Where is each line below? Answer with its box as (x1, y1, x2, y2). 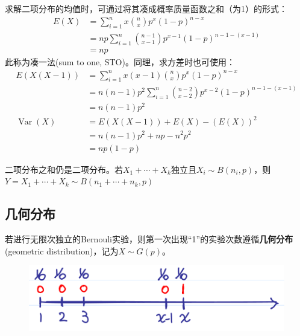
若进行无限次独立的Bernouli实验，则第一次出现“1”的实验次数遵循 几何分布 (5, 232, 293, 245)
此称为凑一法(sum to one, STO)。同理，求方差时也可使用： (5, 56, 235, 68)
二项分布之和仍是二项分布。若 (5, 163, 123, 175)
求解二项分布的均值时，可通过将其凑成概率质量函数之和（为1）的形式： (5, 2, 287, 15)
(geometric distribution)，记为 (5, 244, 119, 257)
